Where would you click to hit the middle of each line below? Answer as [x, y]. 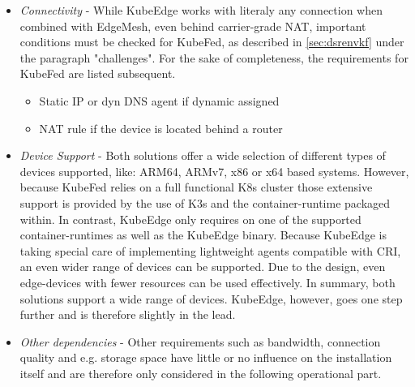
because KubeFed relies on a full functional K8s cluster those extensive [196, 187]
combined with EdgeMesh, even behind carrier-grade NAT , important [193, 26]
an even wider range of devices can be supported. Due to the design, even [203, 267]
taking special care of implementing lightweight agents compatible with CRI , [210, 250]
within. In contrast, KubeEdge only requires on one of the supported [190, 219]
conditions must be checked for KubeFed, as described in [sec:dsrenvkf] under [212, 42]
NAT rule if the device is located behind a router [161, 128]
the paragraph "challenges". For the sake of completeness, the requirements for [214, 57]
